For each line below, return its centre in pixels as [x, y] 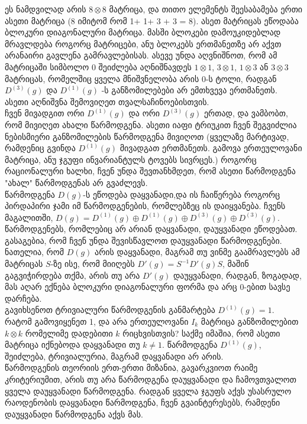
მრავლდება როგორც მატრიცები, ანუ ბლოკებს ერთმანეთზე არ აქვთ [143, 43]
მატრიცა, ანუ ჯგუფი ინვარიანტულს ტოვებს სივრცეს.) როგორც [131, 159]
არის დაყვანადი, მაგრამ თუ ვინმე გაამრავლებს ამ [197, 252]
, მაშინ [235, 264]
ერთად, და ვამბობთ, [246, 113]
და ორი [144, 113]
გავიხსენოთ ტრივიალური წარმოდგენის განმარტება [110, 310]
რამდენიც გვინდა [40, 148]
